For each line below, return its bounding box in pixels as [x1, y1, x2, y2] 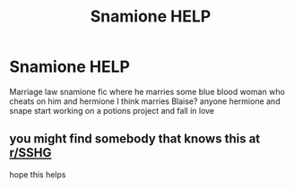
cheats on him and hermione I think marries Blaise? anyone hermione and [9, 96, 281, 107]
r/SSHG [9, 145, 52, 160]
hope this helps [9, 168, 66, 180]
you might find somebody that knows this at [9, 132, 261, 147]
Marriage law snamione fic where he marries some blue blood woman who [9, 86, 285, 97]
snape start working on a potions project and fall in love [9, 105, 215, 116]
